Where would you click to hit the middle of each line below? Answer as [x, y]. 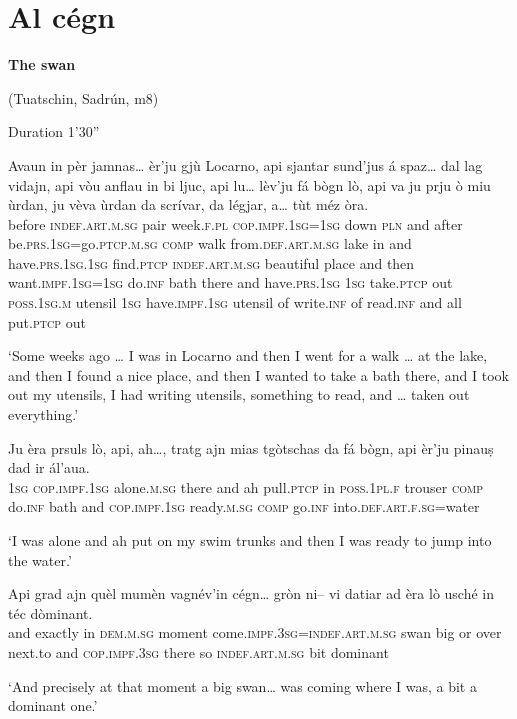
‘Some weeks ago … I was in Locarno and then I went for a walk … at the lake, [248, 355]
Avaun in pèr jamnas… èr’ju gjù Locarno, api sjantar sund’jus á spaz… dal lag [245, 164]
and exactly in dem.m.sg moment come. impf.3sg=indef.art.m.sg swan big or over [255, 632]
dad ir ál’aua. [49, 467]
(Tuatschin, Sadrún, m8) [83, 97]
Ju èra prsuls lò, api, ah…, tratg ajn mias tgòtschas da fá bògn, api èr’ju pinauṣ [251, 447]
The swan [42, 64]
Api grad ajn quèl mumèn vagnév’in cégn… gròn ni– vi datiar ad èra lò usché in [251, 593]
